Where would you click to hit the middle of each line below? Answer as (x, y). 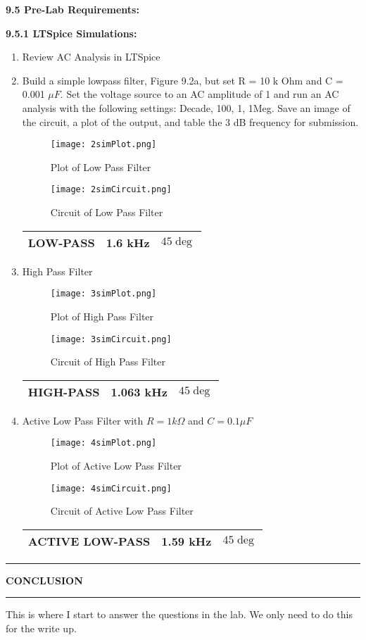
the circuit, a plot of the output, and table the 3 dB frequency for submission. (190, 121)
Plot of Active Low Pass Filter (116, 465)
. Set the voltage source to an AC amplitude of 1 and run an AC (200, 94)
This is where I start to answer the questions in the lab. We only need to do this (179, 614)
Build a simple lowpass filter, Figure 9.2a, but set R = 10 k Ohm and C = (183, 80)
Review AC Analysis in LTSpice (91, 57)
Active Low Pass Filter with (83, 420)
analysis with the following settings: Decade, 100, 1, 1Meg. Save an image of (186, 107)
